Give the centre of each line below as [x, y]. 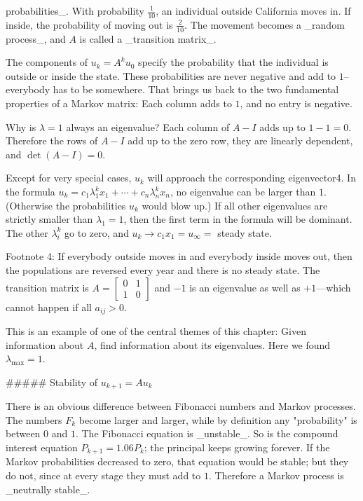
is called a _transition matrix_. [148, 38]
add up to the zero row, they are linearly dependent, [240, 140]
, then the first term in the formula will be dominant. [238, 219]
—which [334, 287]
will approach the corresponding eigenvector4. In [252, 178]
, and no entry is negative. [296, 103]
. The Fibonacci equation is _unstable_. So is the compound [207, 433]
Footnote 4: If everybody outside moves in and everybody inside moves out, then [179, 256]
